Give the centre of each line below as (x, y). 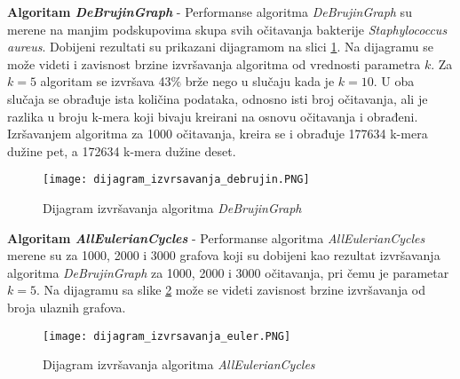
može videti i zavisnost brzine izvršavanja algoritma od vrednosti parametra (214, 63)
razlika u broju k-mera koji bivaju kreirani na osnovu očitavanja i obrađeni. (213, 116)
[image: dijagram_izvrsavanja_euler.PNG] (167, 336)
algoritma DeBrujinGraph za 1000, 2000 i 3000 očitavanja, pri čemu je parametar (228, 272)
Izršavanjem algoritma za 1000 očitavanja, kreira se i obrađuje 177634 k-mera (218, 134)
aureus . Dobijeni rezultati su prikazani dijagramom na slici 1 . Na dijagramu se (221, 47)
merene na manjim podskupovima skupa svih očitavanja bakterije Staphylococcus (227, 29)
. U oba (394, 81)
